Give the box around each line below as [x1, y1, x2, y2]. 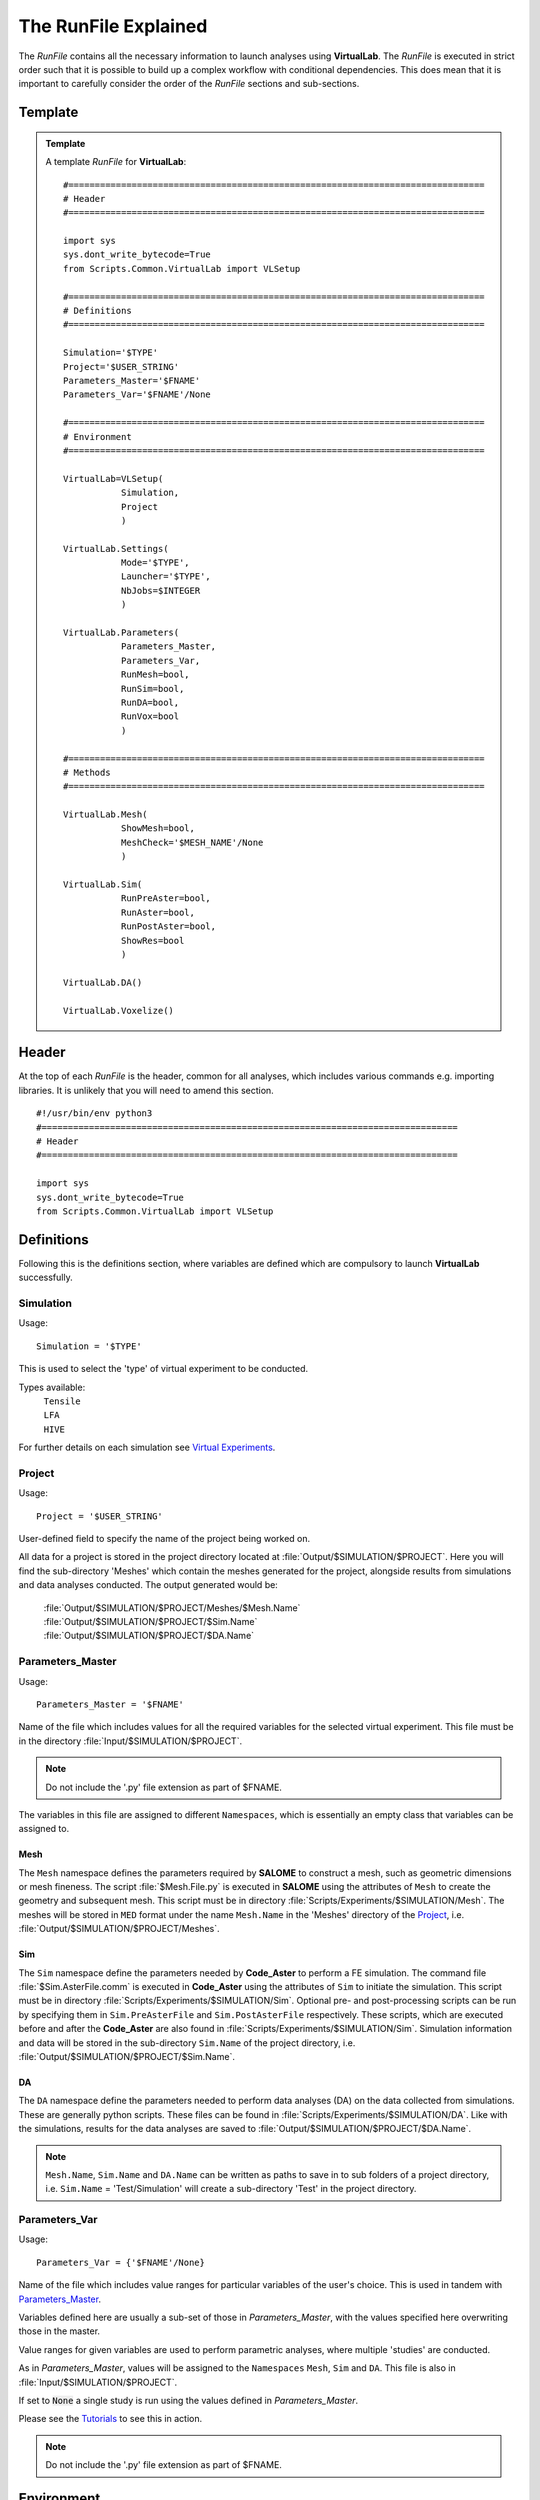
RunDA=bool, [120, 696, 180, 708]
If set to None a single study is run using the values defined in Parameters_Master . [18, 2394, 359, 2406]
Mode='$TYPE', [120, 557, 190, 569]
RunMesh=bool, [120, 669, 190, 680]
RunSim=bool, [120, 683, 185, 694]
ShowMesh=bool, [120, 823, 195, 834]
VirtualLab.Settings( [63, 543, 169, 554]
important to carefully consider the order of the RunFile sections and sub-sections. [18, 78, 360, 90]
